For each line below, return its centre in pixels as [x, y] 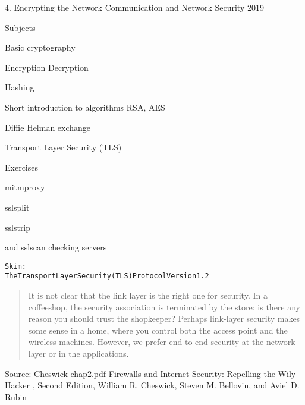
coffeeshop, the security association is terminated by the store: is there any [164, 307]
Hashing [20, 87]
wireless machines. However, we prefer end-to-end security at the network [162, 342]
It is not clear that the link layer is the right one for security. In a [148, 295]
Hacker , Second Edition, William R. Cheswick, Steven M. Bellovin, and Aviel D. [152, 385]
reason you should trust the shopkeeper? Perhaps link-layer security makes [164, 318]
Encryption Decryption [47, 67]
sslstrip [18, 227]
